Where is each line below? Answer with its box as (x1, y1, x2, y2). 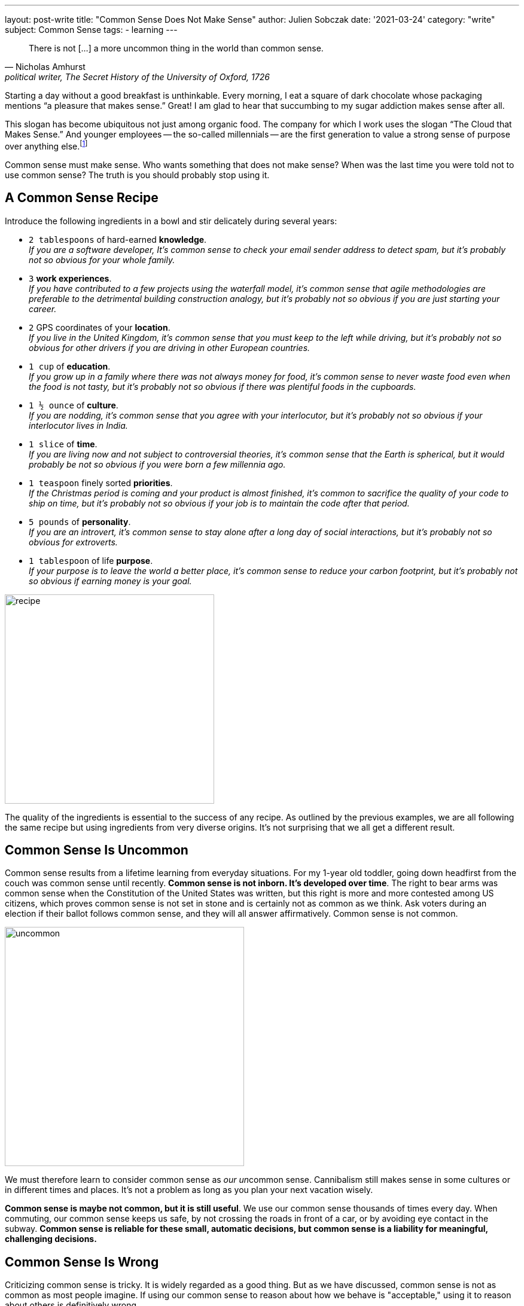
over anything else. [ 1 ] (5, 139, 88, 151)
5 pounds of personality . (29, 516, 131, 527)
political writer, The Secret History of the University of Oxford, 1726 (5, 72, 270, 82)
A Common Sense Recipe (5, 190, 159, 206)
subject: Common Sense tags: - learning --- (5, 25, 178, 35)
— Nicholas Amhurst (5, 62, 86, 72)
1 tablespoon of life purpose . (29, 555, 153, 566)
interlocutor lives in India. (29, 420, 128, 431)
